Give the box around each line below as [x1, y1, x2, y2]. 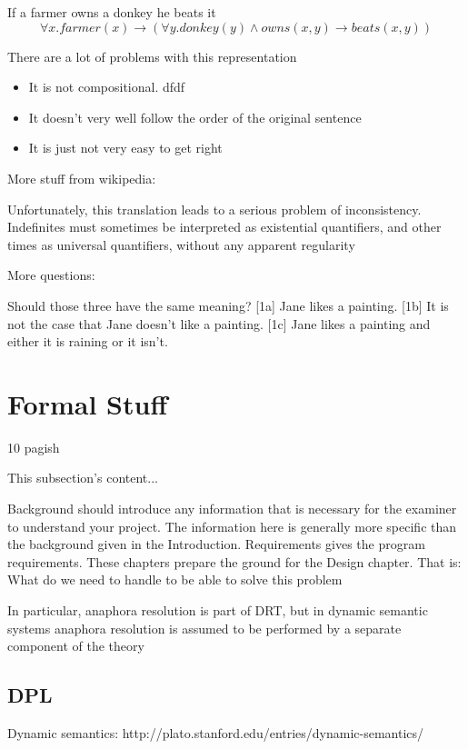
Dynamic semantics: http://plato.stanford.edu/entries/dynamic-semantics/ [7, 723, 424, 742]
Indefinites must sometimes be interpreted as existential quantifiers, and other [7, 217, 442, 236]
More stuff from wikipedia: [7, 168, 156, 187]
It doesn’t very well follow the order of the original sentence [28, 107, 362, 126]
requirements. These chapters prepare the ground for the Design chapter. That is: [7, 552, 462, 571]
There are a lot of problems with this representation [7, 46, 297, 65]
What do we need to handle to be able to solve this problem [7, 570, 343, 589]
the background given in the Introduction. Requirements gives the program [7, 534, 425, 554]
